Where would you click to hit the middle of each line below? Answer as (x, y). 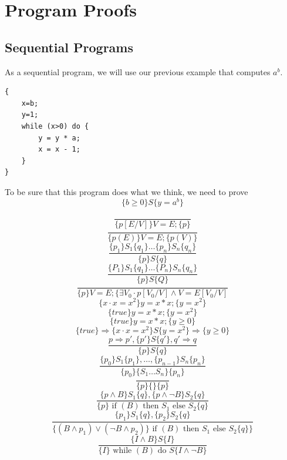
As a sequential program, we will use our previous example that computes (138, 71)
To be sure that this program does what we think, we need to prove (126, 191)
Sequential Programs (69, 47)
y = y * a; (59, 138)
